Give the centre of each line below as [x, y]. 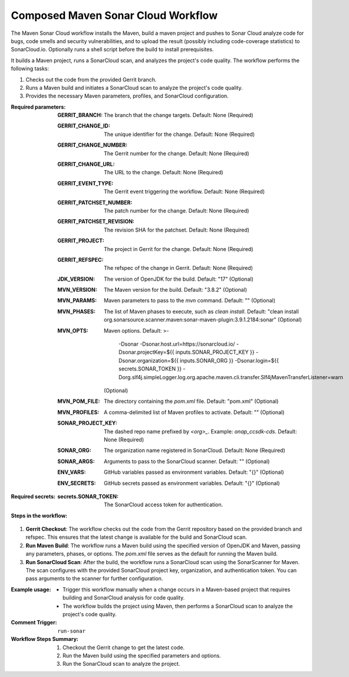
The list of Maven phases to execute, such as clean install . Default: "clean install [201, 311]
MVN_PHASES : [76, 311]
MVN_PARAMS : [77, 301]
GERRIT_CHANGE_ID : [84, 126]
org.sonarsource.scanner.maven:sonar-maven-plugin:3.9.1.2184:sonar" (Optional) [203, 320]
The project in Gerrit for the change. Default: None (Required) [179, 249]
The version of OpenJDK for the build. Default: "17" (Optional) [179, 279]
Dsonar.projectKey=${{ [146, 352]
